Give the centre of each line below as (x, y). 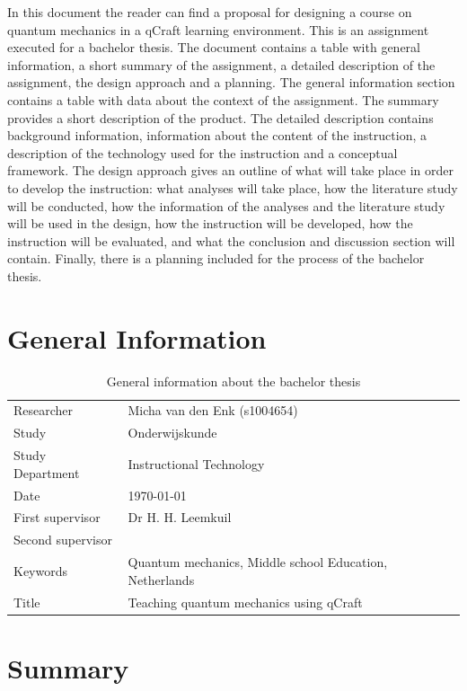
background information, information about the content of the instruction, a (217, 135)
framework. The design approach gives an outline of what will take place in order (230, 170)
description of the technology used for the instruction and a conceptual (203, 152)
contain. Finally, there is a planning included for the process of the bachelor (216, 258)
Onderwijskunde (172, 433)
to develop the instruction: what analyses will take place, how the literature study (233, 187)
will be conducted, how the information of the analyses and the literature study (226, 205)
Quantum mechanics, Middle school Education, (258, 562)
